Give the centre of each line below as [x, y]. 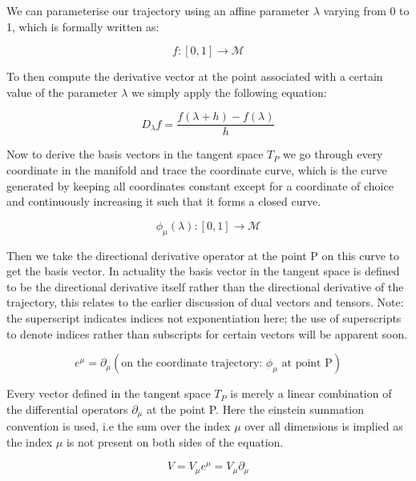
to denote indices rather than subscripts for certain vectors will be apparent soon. [207, 333]
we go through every [333, 154]
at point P [307, 364]
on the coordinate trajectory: [192, 364]
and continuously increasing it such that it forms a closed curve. [164, 201]
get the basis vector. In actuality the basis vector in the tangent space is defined [203, 271]
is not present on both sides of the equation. [175, 441]
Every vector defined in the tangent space [109, 393]
